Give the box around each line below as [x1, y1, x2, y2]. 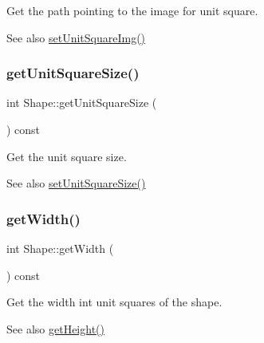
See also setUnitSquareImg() [6, 29, 146, 45]
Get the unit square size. [6, 148, 127, 164]
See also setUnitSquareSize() [6, 175, 146, 191]
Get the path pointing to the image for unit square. [6, 2, 258, 18]
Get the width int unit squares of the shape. [6, 294, 223, 310]
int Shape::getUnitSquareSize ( [6, 94, 157, 111]
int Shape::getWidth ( [6, 240, 114, 256]
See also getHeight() [6, 320, 104, 337]
